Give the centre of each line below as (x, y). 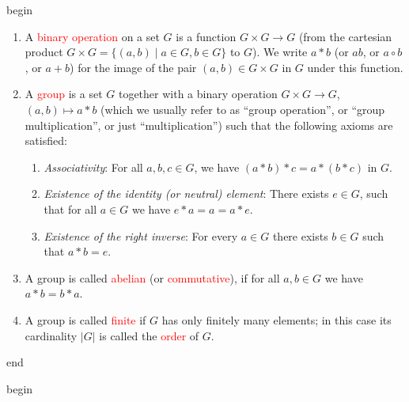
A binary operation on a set (92, 36)
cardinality (51, 335)
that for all (70, 209)
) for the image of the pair (133, 67)
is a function (206, 36)
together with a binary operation (198, 94)
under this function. (355, 67)
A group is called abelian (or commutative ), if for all (152, 277)
